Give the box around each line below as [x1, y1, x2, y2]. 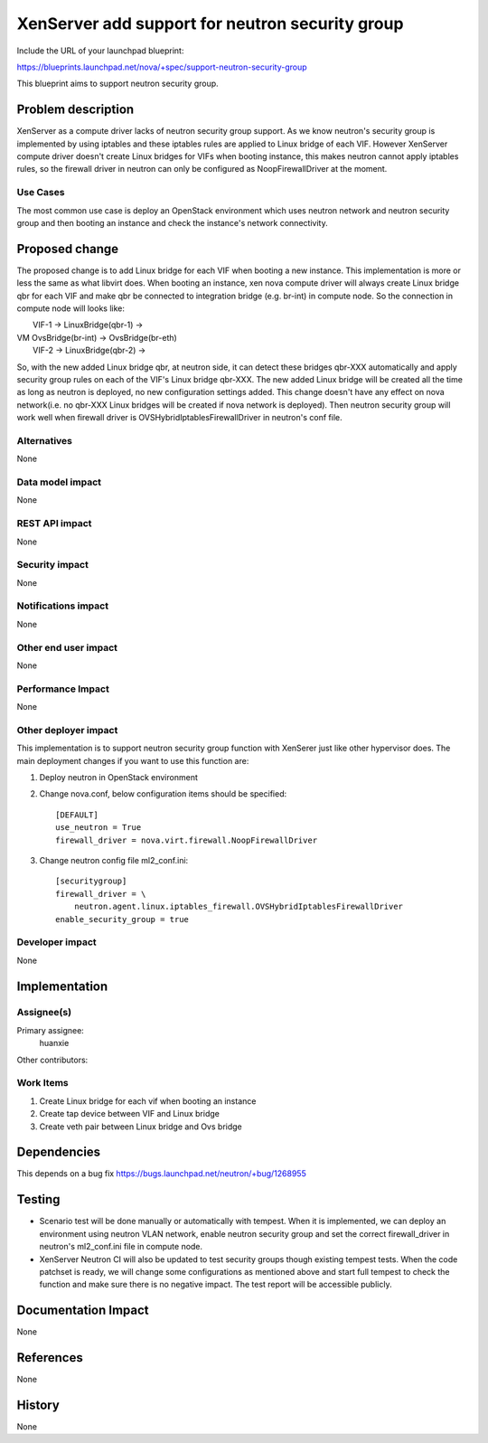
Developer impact [16, 936, 97, 948]
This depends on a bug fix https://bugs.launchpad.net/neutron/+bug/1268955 [16, 1168, 306, 1179]
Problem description [16, 102, 135, 118]
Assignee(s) [16, 1006, 72, 1019]
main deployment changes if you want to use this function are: [16, 755, 249, 766]
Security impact [16, 559, 89, 571]
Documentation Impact [16, 1303, 149, 1318]
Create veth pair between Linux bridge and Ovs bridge [39, 1121, 243, 1132]
